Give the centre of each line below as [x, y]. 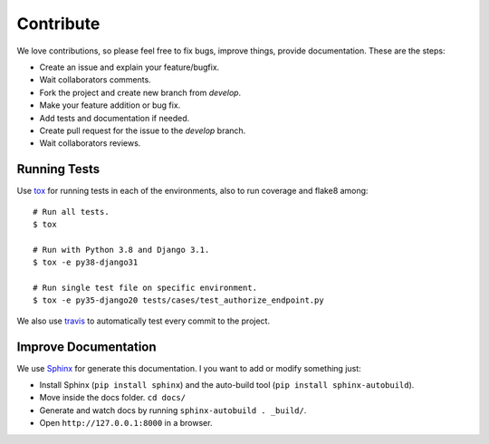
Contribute [58, 24]
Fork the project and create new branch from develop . [140, 92]
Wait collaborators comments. [95, 80]
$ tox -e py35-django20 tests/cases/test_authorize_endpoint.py [179, 300]
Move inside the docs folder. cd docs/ [112, 398]
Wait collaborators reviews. [90, 143]
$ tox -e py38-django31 [86, 262]
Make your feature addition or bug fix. [110, 105]
